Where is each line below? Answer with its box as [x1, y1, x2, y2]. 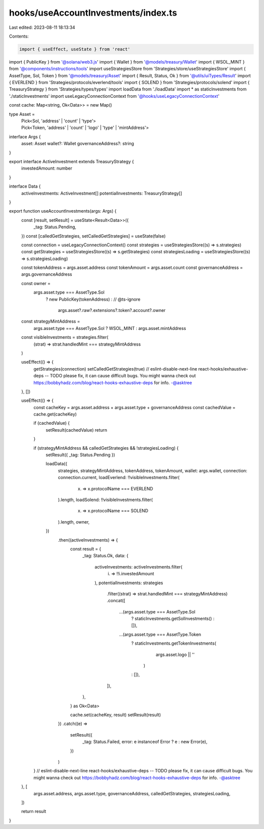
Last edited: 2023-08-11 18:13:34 [9, 24, 75, 30]
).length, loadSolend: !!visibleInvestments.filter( [58, 497, 153, 502]
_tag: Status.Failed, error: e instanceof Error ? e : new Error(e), [82, 739, 208, 745]
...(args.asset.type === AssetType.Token [119, 631, 201, 637]
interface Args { [9, 133, 41, 139]
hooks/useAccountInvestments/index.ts [9, 7, 177, 18]
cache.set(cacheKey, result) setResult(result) [70, 712, 161, 718]
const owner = [21, 280, 51, 286]
